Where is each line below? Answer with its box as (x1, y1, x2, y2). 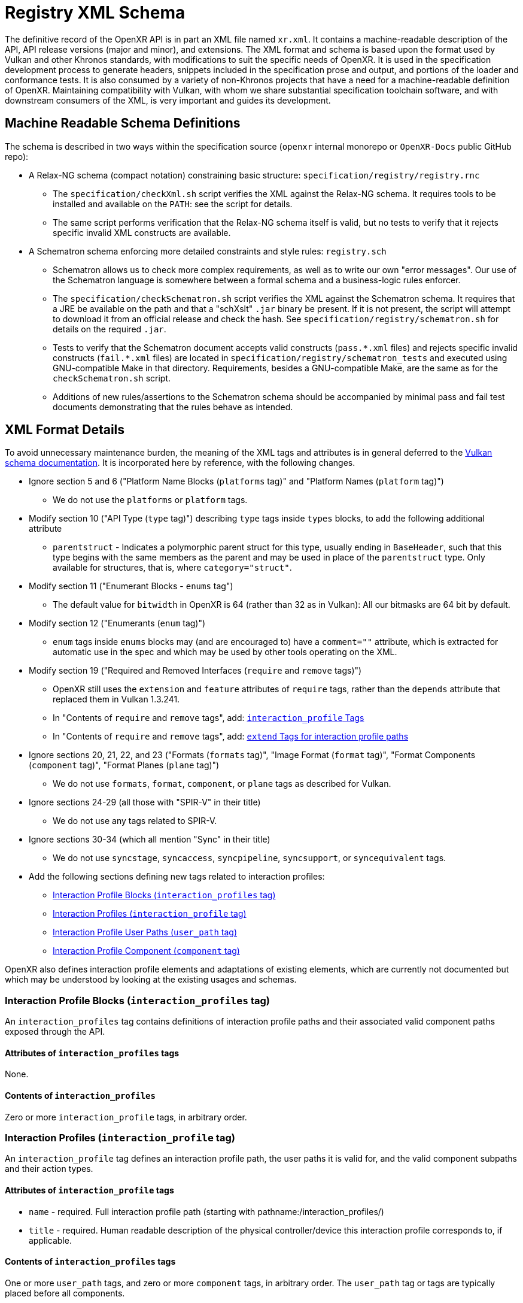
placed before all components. (5, 1287, 125, 1298)
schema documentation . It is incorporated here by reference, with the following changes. (5, 457, 355, 468)
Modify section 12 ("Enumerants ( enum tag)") (29, 618, 206, 629)
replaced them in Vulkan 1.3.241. (53, 694, 180, 705)
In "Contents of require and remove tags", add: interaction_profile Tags (53, 713, 364, 723)
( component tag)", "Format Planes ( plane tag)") (29, 760, 220, 771)
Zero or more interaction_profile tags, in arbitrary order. (5, 1111, 247, 1122)
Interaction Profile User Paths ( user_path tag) (53, 927, 238, 938)
